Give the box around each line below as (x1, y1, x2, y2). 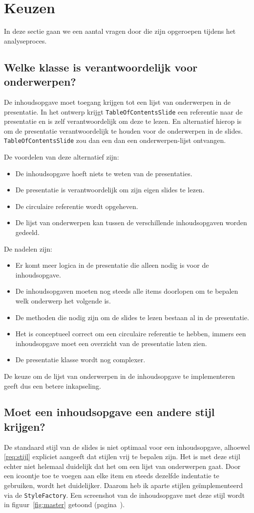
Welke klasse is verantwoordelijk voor (4, 59, 198, 74)
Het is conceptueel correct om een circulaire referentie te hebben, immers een (15, 328, 246, 339)
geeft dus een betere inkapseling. (4, 380, 101, 391)
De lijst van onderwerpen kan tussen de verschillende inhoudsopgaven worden (15, 217, 247, 228)
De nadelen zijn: (4, 243, 52, 254)
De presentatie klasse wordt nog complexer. (15, 354, 146, 365)
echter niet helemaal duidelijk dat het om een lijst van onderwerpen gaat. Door (4, 461, 241, 471)
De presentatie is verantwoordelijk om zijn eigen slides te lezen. (15, 185, 205, 195)
